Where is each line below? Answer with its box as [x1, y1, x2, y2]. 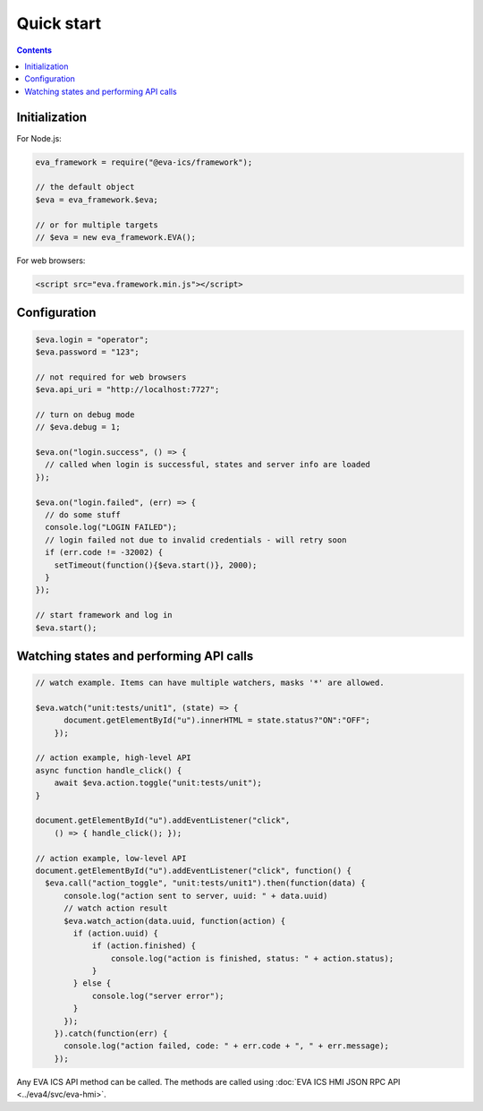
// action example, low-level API [35, 853, 187, 863]
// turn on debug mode [35, 409, 135, 420]
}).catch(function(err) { [54, 1029, 168, 1038]
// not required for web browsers [35, 372, 187, 382]
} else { [72, 979, 112, 988]
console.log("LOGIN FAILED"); [45, 522, 178, 533]
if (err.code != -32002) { [45, 547, 164, 558]
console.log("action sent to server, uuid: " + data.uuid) [64, 891, 328, 901]
